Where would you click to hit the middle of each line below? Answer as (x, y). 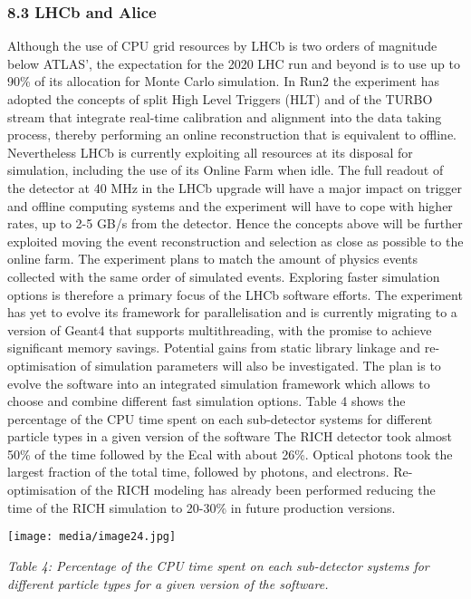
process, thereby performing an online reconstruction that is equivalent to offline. (232, 135)
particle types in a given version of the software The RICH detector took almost (230, 436)
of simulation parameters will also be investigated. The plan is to (260, 365)
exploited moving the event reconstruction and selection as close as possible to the (235, 241)
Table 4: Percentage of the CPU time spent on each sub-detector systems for (218, 565)
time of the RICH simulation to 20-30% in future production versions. (202, 507)
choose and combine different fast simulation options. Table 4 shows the (207, 401)
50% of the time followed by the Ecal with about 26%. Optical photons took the (230, 454)
